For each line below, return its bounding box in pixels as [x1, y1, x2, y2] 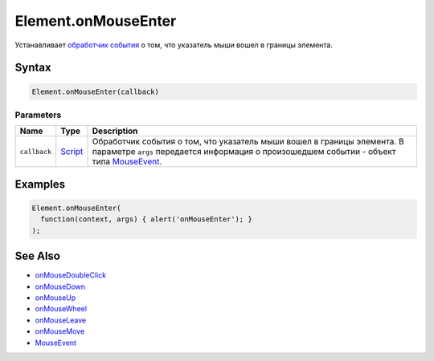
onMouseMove [35, 327, 85, 336]
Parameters [14, 109, 62, 120]
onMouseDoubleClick [35, 270, 107, 280]
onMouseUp [35, 293, 76, 302]
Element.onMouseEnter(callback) [31, 87, 160, 96]
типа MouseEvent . [92, 156, 162, 168]
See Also [14, 249, 60, 263]
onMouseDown [35, 282, 86, 291]
